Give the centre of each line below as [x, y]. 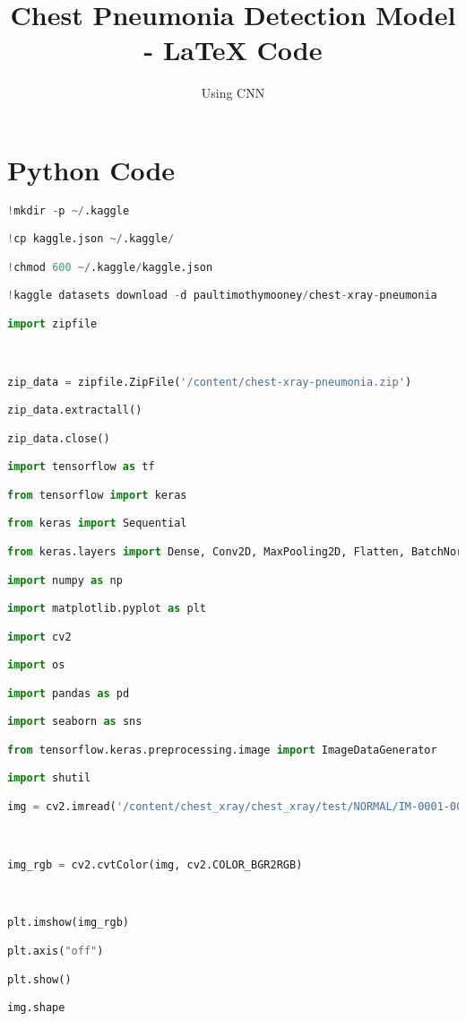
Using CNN [233, 93]
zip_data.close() [59, 438]
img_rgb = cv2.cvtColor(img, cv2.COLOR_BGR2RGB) [155, 864]
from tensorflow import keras [97, 495]
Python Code [91, 169]
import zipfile [52, 323]
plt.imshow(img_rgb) [69, 923]
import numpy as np [65, 580]
